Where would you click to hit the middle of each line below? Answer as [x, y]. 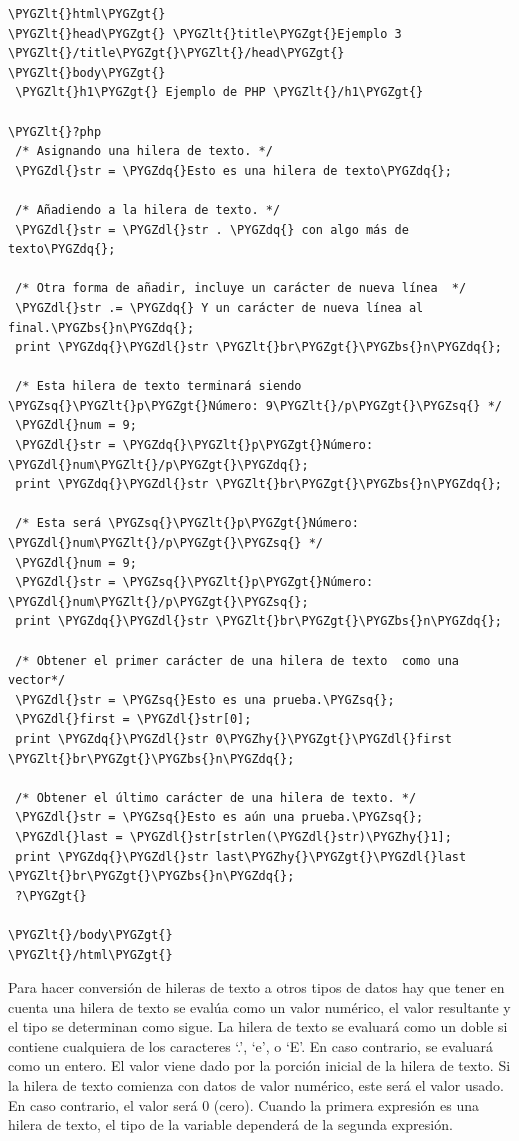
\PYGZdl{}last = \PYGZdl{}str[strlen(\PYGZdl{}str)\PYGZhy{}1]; [233, 836]
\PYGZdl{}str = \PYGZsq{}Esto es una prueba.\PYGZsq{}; [205, 699]
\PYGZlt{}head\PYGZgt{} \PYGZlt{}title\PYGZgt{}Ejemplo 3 [205, 33]
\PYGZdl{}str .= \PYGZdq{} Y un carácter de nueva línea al [219, 307]
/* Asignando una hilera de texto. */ [144, 151]
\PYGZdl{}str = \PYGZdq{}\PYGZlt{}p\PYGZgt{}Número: [194, 445]
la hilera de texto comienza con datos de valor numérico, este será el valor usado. [256, 1085]
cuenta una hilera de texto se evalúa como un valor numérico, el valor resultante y [259, 1006]
